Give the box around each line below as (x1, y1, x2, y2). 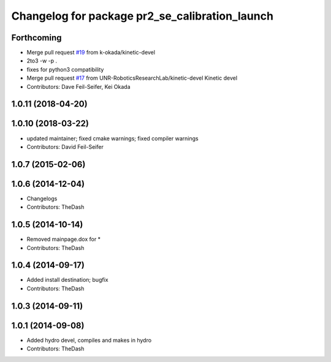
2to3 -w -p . (26, 57, 58, 64)
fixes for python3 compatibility (26, 66, 104, 73)
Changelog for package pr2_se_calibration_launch (11, 9, 274, 23)
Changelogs (26, 195, 58, 202)
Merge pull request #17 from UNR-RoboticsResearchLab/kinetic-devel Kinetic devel (26, 74, 238, 82)
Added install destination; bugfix (26, 276, 108, 284)
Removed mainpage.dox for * (26, 236, 101, 243)
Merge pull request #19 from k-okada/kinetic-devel (26, 49, 156, 56)
